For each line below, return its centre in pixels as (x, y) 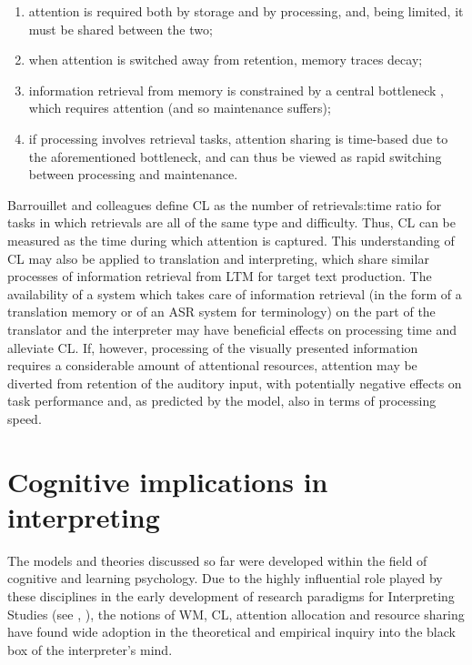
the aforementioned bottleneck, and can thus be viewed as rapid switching (235, 156)
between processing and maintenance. (133, 174)
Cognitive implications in (168, 481)
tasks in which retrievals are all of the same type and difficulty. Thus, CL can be (231, 222)
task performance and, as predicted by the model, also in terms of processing (222, 401)
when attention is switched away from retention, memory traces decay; (226, 60)
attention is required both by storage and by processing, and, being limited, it (246, 11)
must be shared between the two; (121, 29)
